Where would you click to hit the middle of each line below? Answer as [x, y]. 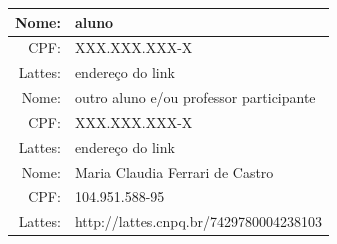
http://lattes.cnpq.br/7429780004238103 [198, 221]
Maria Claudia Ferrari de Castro [174, 171]
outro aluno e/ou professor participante [195, 97]
